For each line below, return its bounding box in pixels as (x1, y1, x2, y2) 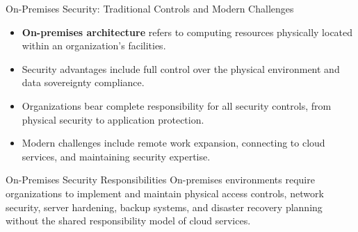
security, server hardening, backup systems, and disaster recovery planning (6, 199, 323, 214)
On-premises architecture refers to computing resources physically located (22, 24, 353, 39)
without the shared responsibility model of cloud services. (6, 213, 251, 228)
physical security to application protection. (22, 112, 204, 126)
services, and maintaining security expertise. (22, 149, 211, 163)
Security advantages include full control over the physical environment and (22, 61, 340, 76)
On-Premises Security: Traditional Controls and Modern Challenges (6, 1, 294, 15)
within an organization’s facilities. (22, 38, 166, 53)
